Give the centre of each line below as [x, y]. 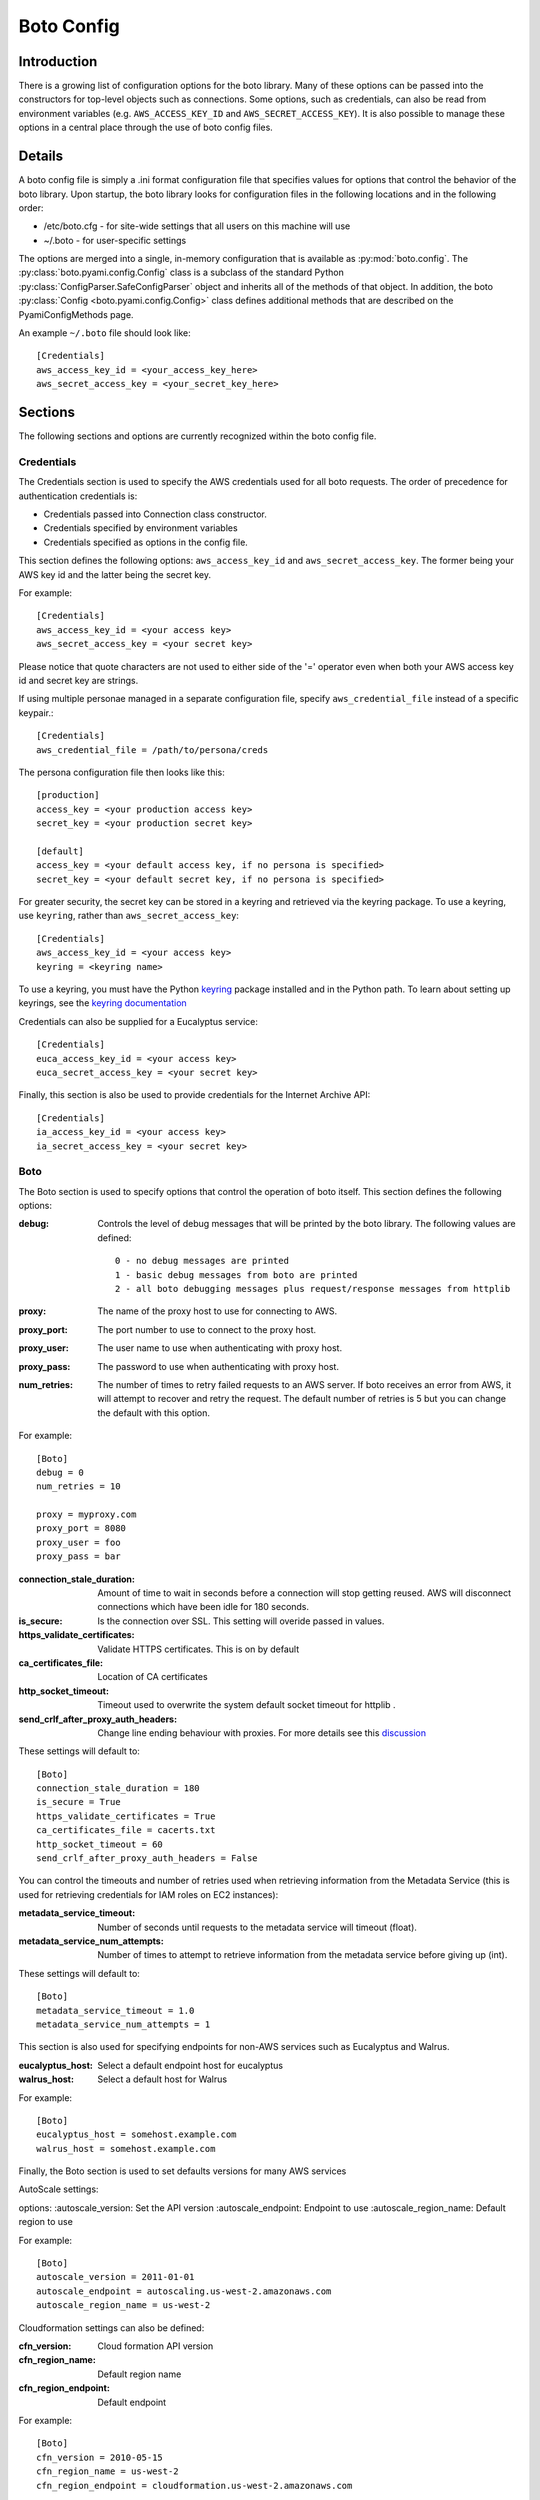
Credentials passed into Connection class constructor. [155, 514]
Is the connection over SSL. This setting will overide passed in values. [241, 1621]
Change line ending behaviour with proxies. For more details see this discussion [262, 1732]
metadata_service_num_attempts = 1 [123, 2024]
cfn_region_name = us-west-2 [107, 2471]
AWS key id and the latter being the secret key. [115, 574]
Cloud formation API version [155, 2346]
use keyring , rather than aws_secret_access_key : [129, 916]
